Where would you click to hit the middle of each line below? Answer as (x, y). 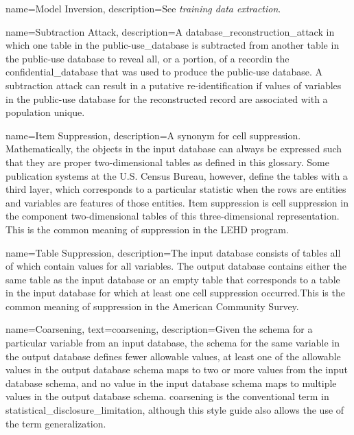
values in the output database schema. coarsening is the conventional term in (167, 396)
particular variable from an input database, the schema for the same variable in (173, 343)
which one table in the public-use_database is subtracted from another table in (173, 45)
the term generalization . (56, 423)
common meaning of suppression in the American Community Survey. (152, 306)
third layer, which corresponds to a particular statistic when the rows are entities (176, 189)
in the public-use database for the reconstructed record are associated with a (167, 98)
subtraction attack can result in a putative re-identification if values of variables (174, 85)
